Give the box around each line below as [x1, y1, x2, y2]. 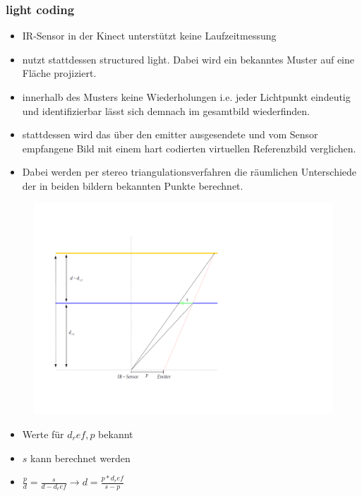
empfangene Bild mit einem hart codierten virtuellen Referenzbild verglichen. [22, 140, 356, 155]
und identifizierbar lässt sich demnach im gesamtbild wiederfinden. [22, 103, 310, 118]
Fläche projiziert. [22, 66, 97, 80]
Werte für [22, 426, 64, 441]
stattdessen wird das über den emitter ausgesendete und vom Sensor [22, 127, 318, 142]
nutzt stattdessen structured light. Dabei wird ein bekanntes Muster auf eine [22, 52, 355, 66]
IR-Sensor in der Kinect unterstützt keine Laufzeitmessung [22, 28, 277, 43]
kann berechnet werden [30, 450, 131, 465]
